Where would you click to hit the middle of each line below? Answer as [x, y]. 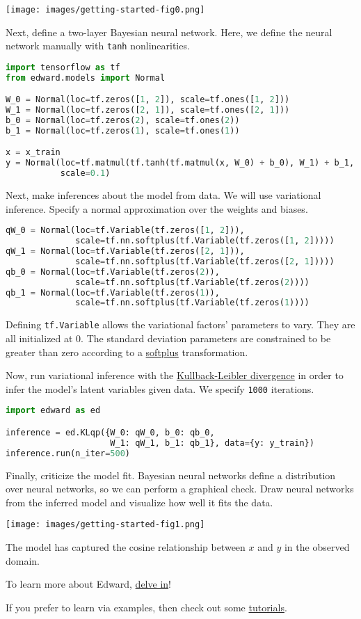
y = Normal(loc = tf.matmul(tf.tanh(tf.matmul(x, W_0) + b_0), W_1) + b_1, [180, 163]
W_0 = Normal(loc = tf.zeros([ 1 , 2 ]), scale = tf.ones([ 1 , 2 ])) [148, 100]
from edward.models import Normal [86, 78]
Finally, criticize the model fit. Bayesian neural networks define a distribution [171, 475]
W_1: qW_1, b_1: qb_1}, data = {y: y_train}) [212, 443]
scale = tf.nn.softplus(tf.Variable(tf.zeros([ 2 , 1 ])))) [205, 261]
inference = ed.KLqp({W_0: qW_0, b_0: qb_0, [110, 432]
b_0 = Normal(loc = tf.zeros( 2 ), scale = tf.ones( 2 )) [123, 121]
